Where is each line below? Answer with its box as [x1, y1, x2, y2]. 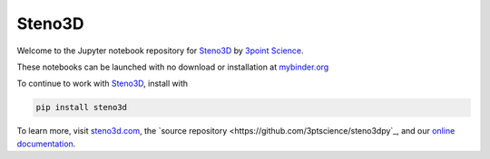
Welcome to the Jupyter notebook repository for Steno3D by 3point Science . [16, 45, 304, 56]
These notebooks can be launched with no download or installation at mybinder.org [16, 61, 329, 72]
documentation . [16, 138, 76, 149]
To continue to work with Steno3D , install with [16, 78, 189, 89]
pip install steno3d [35, 102, 127, 113]
